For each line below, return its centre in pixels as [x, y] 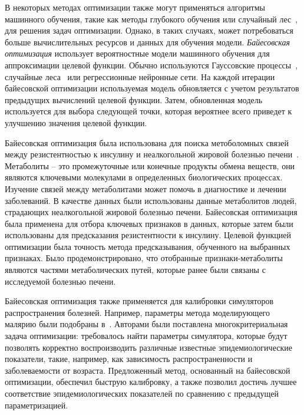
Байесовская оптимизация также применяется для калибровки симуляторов [139, 301]
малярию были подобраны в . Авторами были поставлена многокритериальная [146, 324]
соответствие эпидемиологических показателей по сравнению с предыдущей [142, 393]
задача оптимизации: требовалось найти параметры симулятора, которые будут [146, 336]
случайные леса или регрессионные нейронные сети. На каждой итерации [140, 76]
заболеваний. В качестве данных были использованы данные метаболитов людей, [151, 200]
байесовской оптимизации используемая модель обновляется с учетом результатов [152, 88]
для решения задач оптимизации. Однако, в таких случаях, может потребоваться [149, 30]
